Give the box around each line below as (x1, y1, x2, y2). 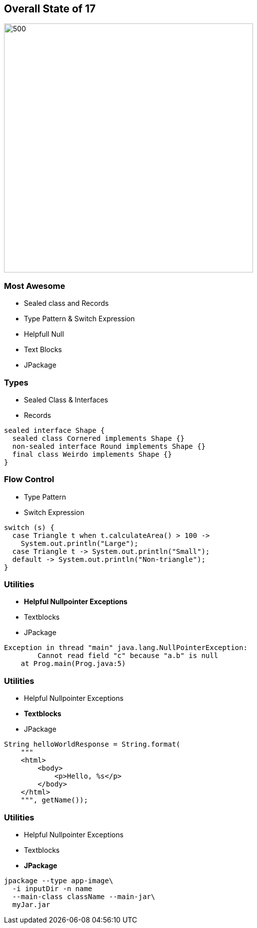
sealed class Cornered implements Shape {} (12, 434, 185, 442)
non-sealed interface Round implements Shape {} (12, 442, 206, 450)
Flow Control (4, 474, 54, 485)
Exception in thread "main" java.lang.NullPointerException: (4, 644, 248, 652)
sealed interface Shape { (4, 426, 105, 434)
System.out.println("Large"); (20, 539, 138, 547)
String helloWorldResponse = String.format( (4, 740, 181, 749)
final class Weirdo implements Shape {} (12, 450, 172, 458)
